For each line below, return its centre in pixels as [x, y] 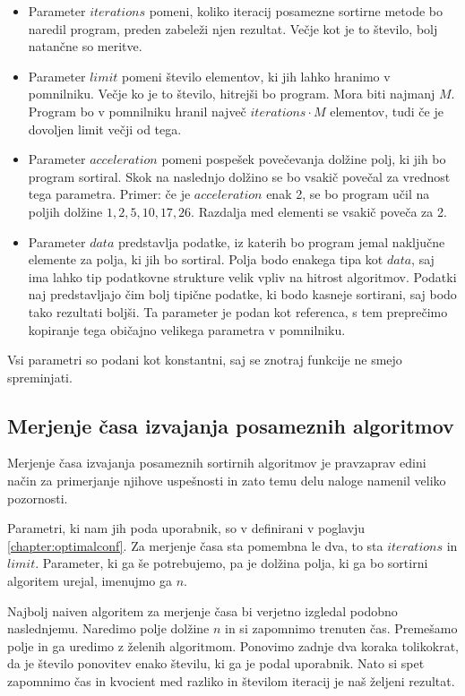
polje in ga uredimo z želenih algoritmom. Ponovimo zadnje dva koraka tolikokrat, [233, 645]
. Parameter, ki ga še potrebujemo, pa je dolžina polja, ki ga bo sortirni [232, 563]
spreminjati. [40, 377]
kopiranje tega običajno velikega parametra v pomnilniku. [187, 329]
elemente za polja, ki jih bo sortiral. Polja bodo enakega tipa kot [206, 259]
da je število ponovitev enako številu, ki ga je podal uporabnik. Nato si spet [216, 663]
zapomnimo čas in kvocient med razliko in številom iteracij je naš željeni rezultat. [231, 681]
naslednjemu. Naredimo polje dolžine [108, 628]
